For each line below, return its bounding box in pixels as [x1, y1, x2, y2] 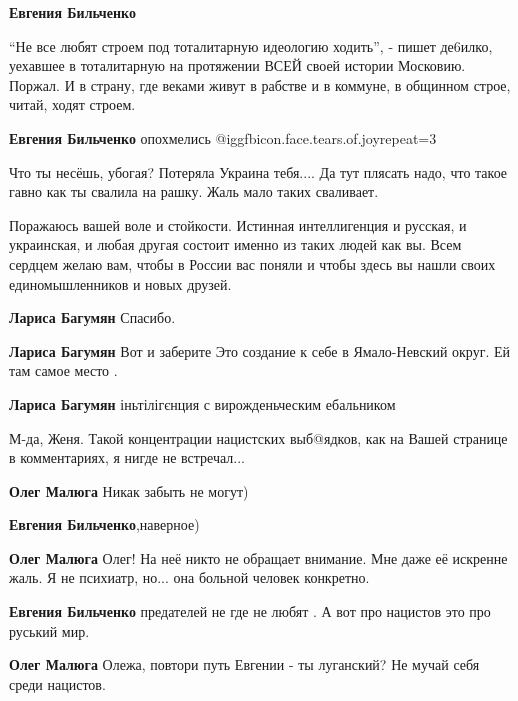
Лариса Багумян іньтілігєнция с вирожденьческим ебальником [9, 393, 396, 414]
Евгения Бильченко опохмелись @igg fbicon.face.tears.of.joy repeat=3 [9, 127, 437, 148]
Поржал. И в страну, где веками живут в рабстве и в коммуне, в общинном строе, [9, 74, 511, 95]
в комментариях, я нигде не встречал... [9, 447, 245, 468]
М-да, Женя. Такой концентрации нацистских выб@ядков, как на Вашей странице [9, 427, 508, 448]
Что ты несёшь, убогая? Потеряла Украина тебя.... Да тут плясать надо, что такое [9, 161, 508, 182]
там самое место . [9, 360, 118, 381]
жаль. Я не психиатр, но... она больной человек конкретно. [9, 567, 370, 588]
